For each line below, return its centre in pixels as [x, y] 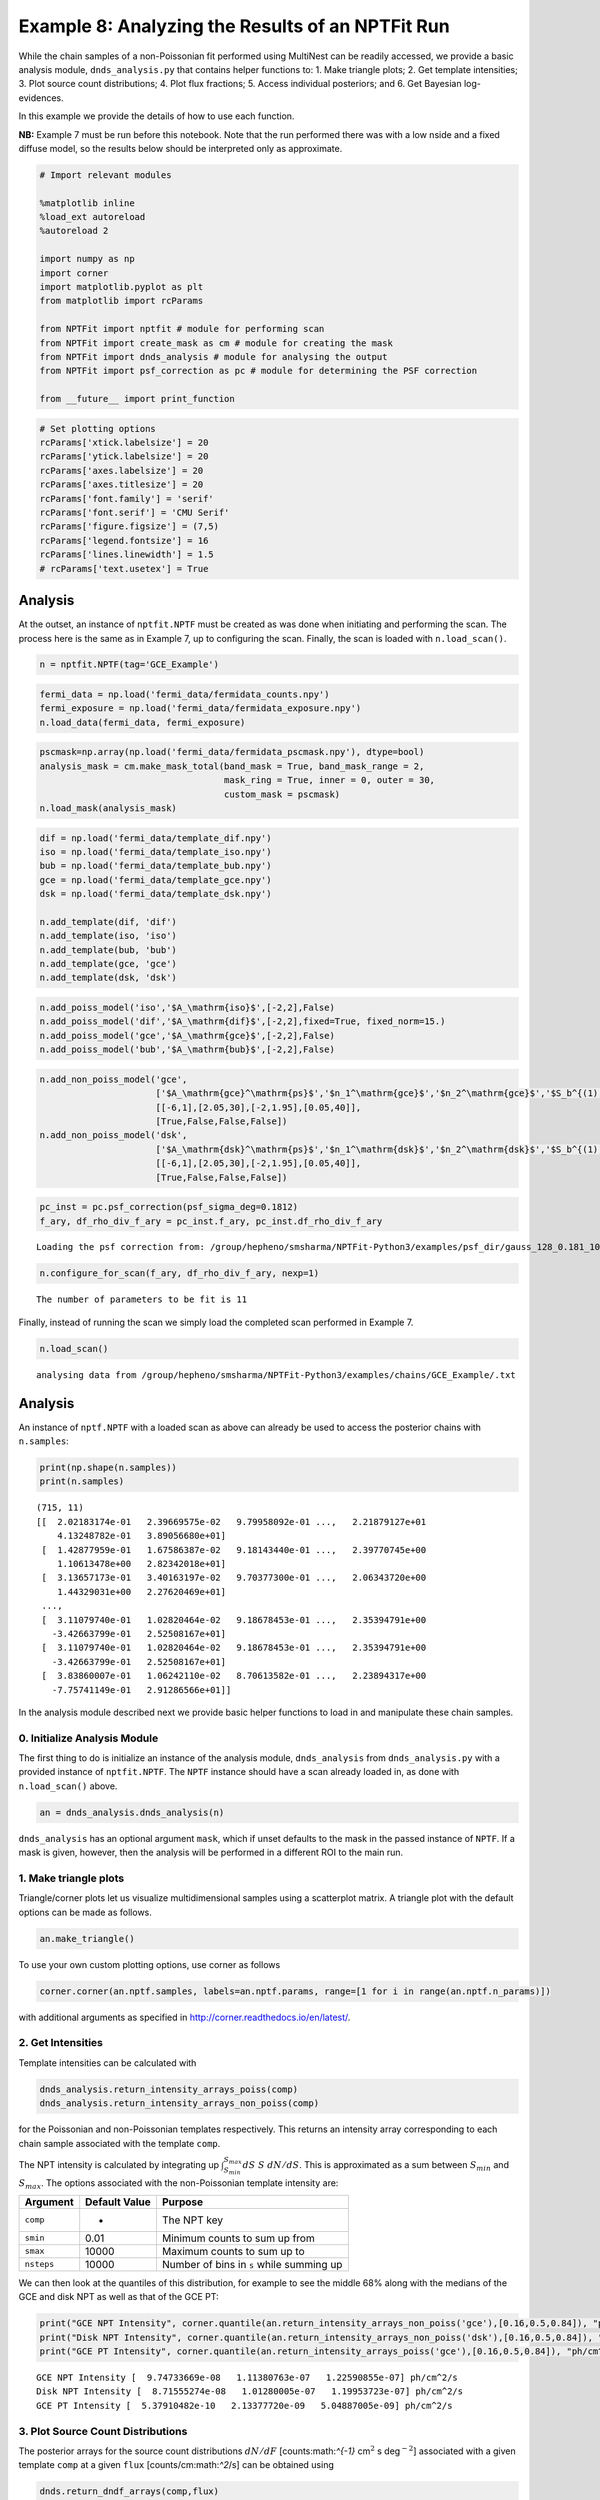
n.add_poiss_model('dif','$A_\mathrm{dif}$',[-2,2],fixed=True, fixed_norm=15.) [242, 1021]
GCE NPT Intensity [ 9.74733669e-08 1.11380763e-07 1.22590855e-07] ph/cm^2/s [247, 2378]
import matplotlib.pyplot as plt [121, 286]
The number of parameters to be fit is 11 [142, 1299]
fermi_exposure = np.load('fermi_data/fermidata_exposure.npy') [200, 708]
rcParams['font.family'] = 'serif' [126, 498]
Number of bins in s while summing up [252, 2264]
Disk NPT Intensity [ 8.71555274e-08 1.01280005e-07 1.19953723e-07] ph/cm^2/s [250, 2391]
